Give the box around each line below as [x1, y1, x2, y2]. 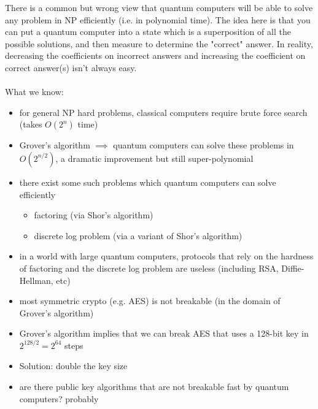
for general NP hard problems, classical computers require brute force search [19, 105, 308, 118]
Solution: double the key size [19, 359, 128, 372]
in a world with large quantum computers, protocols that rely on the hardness [19, 250, 314, 262]
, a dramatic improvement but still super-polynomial [55, 151, 254, 164]
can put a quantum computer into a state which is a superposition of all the [5, 25, 291, 38]
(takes [19, 118, 42, 131]
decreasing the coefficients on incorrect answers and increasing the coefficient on [5, 49, 306, 62]
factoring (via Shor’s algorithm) [34, 208, 153, 221]
